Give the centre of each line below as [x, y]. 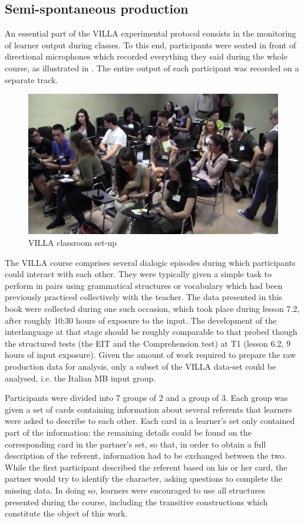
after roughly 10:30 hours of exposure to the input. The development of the [141, 320]
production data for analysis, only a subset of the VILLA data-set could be [141, 366]
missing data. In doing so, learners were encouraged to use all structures [135, 490]
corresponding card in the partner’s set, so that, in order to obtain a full [136, 444]
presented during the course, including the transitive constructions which [136, 501]
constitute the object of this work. [66, 513]
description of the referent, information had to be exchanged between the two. [146, 455]
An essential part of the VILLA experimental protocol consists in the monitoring [151, 33]
